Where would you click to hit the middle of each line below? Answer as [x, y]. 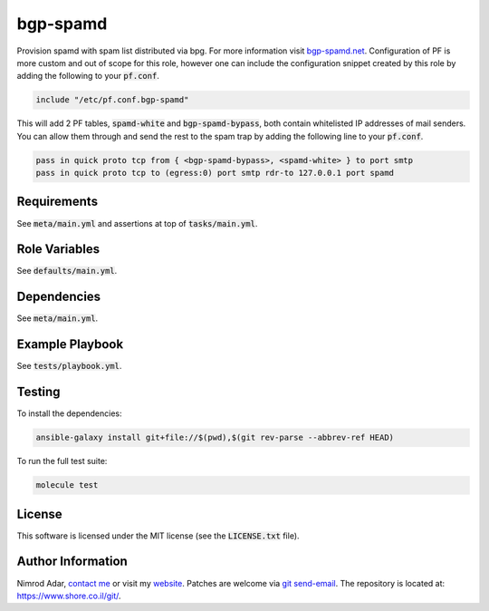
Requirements [58, 202]
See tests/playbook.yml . [69, 366]
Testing [38, 392]
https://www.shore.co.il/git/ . [69, 596]
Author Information [72, 562]
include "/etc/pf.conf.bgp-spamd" [112, 100]
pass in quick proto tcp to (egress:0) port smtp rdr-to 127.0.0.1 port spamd [215, 173]
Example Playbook [70, 344]
